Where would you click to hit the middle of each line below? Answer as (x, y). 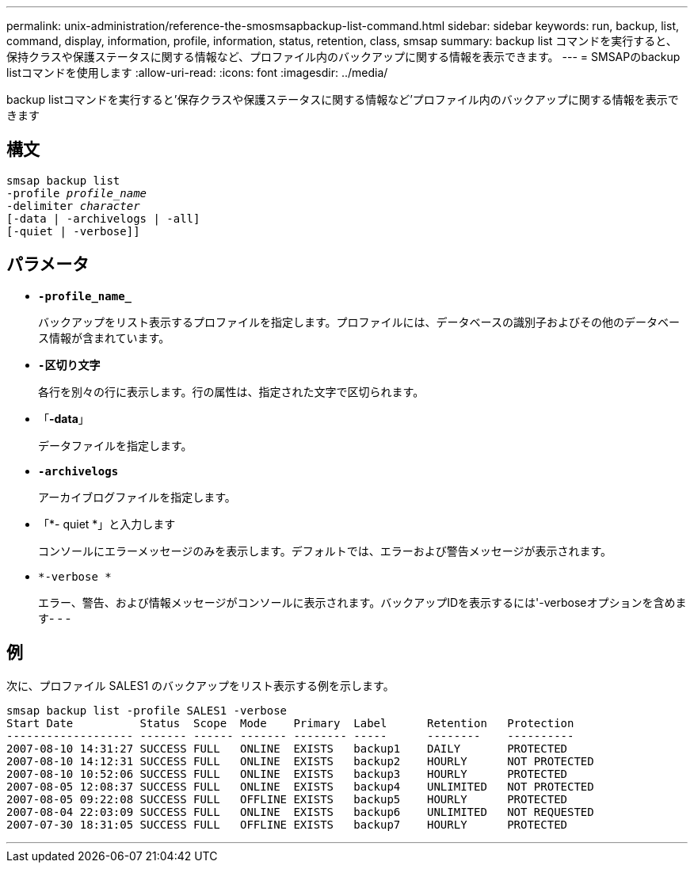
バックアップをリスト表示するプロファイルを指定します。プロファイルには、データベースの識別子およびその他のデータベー (359, 322)
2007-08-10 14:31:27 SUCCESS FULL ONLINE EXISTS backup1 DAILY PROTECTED (287, 748)
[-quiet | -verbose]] (73, 231)
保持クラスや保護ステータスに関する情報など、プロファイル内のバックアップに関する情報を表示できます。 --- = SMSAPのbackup (343, 57)
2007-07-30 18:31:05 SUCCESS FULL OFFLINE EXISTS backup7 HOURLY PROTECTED (287, 824)
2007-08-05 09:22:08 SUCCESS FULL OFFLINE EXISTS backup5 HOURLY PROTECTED (287, 799)
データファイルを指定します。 (115, 445)
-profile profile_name (77, 193)
